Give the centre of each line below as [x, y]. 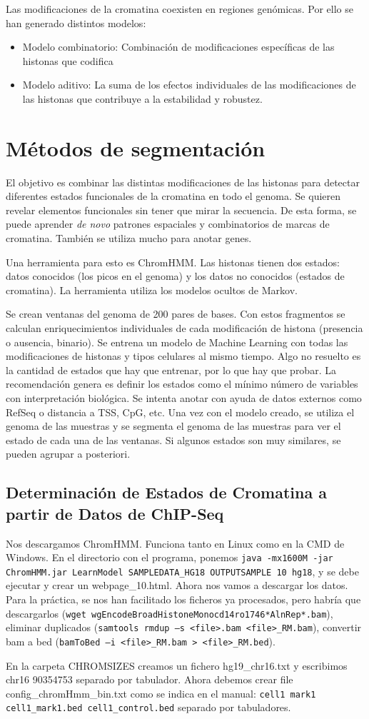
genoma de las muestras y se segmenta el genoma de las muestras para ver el [173, 426]
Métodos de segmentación [136, 147]
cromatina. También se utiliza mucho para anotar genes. [129, 238]
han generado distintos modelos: [76, 22]
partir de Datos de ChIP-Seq [115, 513]
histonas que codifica [68, 60]
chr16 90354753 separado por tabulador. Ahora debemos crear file [150, 679]
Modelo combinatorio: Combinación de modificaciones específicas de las [178, 47]
